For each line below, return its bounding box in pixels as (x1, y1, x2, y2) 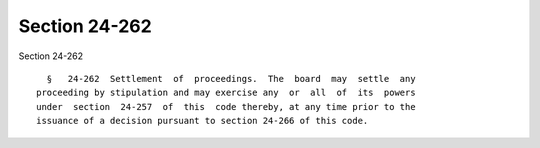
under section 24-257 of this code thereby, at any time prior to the (36, 101, 416, 112)
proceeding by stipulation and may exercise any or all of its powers (36, 87, 416, 99)
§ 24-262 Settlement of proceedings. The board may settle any (46, 73, 416, 84)
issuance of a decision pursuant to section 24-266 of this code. (36, 115, 369, 127)
